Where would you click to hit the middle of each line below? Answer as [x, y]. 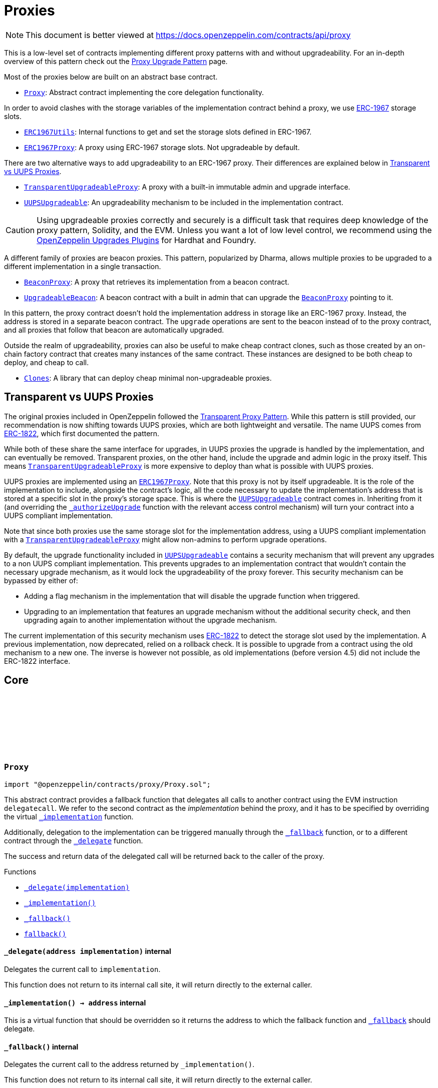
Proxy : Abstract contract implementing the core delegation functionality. [144, 92]
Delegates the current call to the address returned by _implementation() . [129, 1064]
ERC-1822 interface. [37, 661]
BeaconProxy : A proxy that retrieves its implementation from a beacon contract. [157, 282]
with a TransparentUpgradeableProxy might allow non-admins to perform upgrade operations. [165, 539]
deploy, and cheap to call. [47, 362]
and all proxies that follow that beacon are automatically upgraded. [114, 330]
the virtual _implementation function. [69, 816]
